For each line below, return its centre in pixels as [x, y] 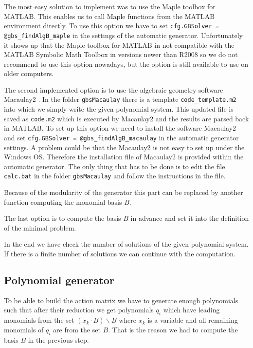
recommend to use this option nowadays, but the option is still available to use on [126, 64]
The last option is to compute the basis [63, 218]
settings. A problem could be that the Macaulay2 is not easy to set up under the [124, 147]
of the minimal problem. [40, 227]
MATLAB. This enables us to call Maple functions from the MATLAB [109, 16]
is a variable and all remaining [193, 320]
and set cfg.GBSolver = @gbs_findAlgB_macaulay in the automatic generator [121, 137]
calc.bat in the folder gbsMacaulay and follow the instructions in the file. [115, 176]
